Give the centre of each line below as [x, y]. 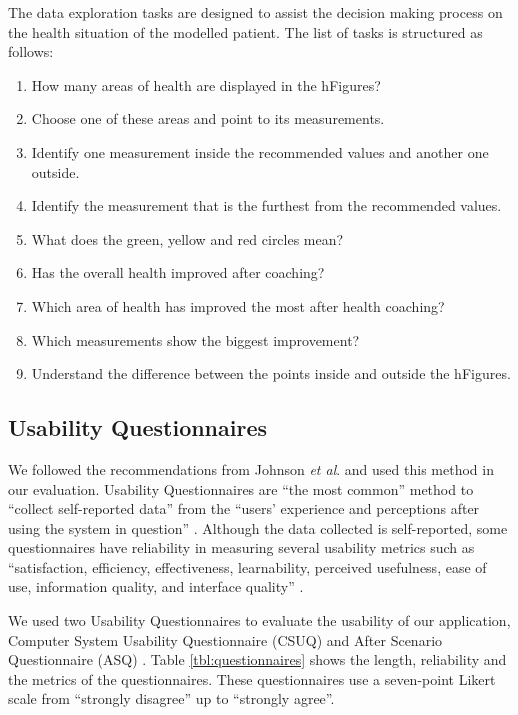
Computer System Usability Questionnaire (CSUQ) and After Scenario [225, 639]
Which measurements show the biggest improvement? [195, 339]
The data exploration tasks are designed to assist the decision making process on [255, 12]
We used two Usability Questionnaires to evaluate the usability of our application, [259, 620]
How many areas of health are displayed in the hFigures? [206, 84]
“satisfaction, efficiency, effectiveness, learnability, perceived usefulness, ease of [247, 566]
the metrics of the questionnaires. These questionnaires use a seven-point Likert [252, 678]
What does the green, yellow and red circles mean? [187, 238]
